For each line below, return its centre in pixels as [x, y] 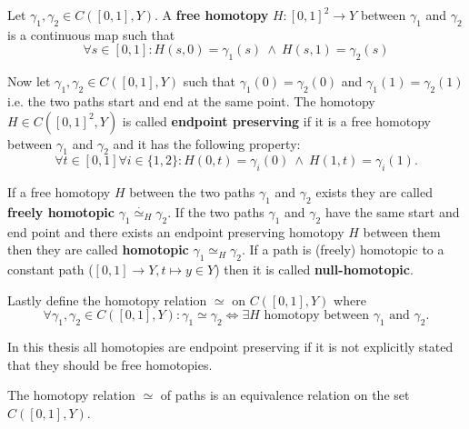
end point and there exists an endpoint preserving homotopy [176, 231]
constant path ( [50, 269]
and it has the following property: [207, 143]
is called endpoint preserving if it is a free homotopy [276, 120]
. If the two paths [216, 211]
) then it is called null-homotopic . [314, 269]
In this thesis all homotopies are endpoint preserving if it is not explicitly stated [230, 347]
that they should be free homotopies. [110, 364]
